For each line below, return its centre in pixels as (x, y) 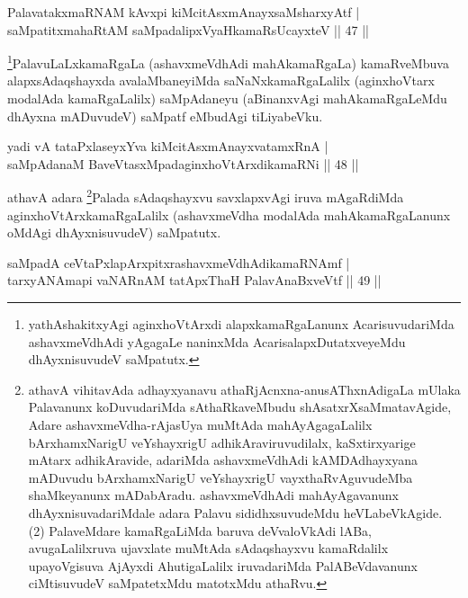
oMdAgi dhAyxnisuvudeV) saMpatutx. (114, 232)
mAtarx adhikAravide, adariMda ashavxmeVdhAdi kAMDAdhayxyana (223, 460)
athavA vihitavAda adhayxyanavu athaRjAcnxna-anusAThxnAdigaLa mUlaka (244, 389)
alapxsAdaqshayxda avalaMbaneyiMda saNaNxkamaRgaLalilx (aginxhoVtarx (221, 80)
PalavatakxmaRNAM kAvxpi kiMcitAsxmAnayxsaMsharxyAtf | (184, 12)
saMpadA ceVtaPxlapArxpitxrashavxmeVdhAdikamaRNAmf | (179, 262)
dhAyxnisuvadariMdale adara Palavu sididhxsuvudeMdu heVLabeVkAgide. (235, 512)
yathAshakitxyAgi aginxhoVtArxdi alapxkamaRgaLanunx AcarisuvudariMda (241, 324)
